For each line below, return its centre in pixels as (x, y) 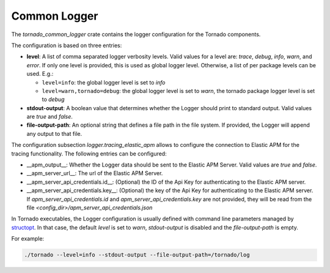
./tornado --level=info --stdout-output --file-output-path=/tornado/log (137, 255)
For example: (28, 239)
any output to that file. (54, 133)
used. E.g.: (40, 74)
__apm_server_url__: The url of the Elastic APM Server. (95, 173)
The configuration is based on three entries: (67, 45)
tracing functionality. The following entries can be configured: (89, 154)
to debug (53, 99)
